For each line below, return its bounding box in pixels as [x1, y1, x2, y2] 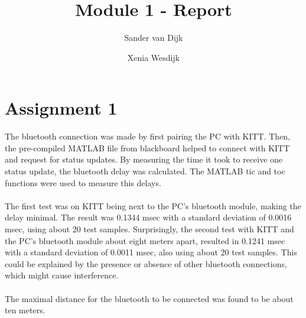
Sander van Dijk [124, 31, 183, 44]
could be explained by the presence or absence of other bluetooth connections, [5, 257, 287, 270]
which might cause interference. [5, 269, 119, 281]
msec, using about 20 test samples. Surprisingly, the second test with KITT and [5, 223, 294, 235]
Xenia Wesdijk [127, 51, 180, 63]
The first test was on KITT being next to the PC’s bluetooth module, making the [5, 199, 301, 212]
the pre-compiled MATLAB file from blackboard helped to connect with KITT [5, 141, 290, 154]
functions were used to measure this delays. [5, 176, 161, 189]
